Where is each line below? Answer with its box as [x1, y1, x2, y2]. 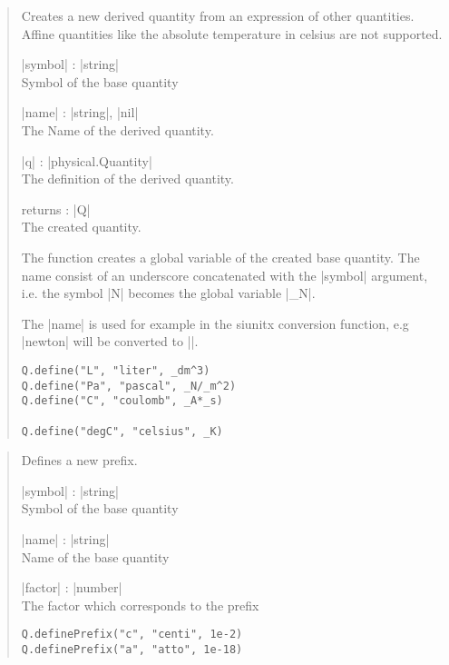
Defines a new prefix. [21, 451, 138, 470]
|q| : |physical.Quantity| [21, 151, 152, 170]
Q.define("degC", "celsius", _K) [21, 424, 223, 438]
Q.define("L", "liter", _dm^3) [21, 363, 210, 377]
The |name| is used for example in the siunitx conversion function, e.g [21, 313, 409, 332]
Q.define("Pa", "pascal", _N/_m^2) [21, 379, 237, 392]
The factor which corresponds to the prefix [21, 595, 259, 614]
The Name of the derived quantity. [21, 120, 214, 139]
